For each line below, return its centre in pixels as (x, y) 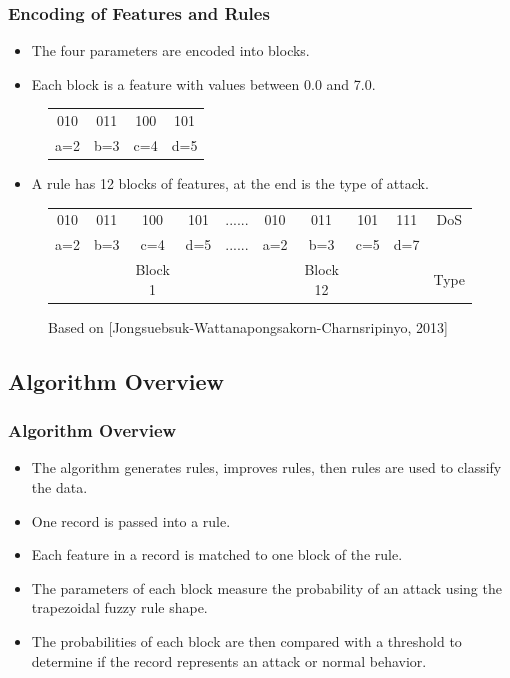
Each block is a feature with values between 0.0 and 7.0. (203, 83)
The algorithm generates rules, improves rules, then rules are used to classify (266, 467)
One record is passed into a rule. (131, 520)
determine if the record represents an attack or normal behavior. (229, 660)
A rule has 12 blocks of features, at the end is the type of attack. (230, 183)
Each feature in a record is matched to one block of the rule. (217, 554)
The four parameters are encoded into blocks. (170, 50)
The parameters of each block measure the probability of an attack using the (266, 587)
